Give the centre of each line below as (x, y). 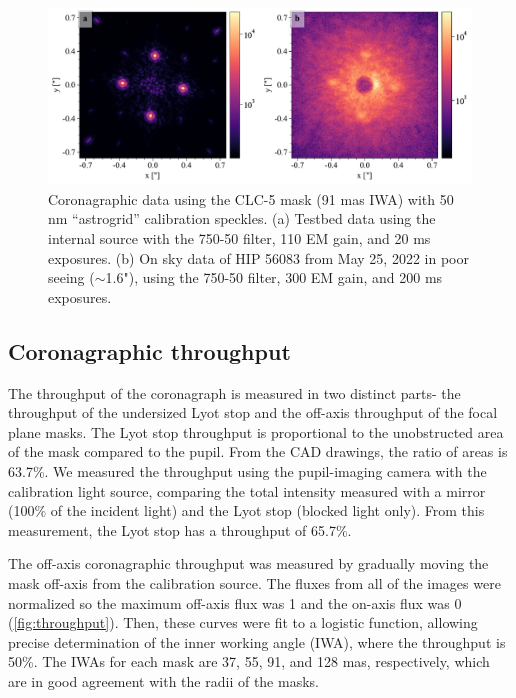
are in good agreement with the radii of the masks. (163, 680)
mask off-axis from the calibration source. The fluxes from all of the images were (254, 582)
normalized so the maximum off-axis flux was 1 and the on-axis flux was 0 (235, 602)
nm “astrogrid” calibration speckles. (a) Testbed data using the (242, 218)
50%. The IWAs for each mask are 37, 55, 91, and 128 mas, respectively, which (249, 661)
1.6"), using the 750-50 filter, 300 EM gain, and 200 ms (274, 277)
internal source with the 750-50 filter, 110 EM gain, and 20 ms (239, 238)
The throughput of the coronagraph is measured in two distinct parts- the (234, 392)
